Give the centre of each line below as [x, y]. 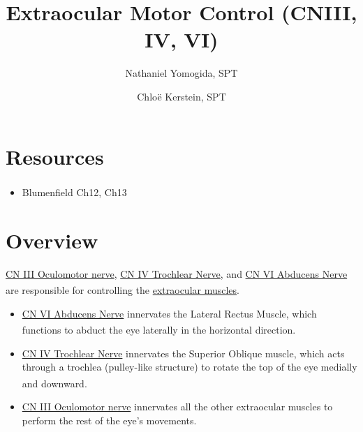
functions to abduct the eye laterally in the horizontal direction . [159, 329]
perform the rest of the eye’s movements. [109, 420]
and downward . [54, 383]
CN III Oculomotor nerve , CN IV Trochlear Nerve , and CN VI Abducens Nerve [177, 273]
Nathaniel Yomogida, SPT [181, 73]
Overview [52, 240]
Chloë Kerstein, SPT [181, 96]
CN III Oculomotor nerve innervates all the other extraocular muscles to [177, 406]
